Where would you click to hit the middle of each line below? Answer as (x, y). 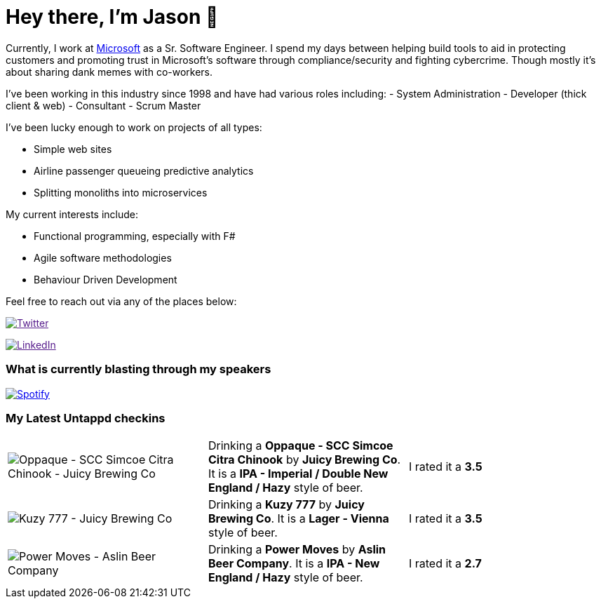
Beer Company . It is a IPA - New (294, 564)
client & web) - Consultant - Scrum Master (103, 105)
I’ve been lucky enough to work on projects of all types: (134, 127)
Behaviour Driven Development (106, 279)
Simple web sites (73, 149)
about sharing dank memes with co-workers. (109, 72)
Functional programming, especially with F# (135, 236)
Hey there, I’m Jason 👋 (112, 17)
